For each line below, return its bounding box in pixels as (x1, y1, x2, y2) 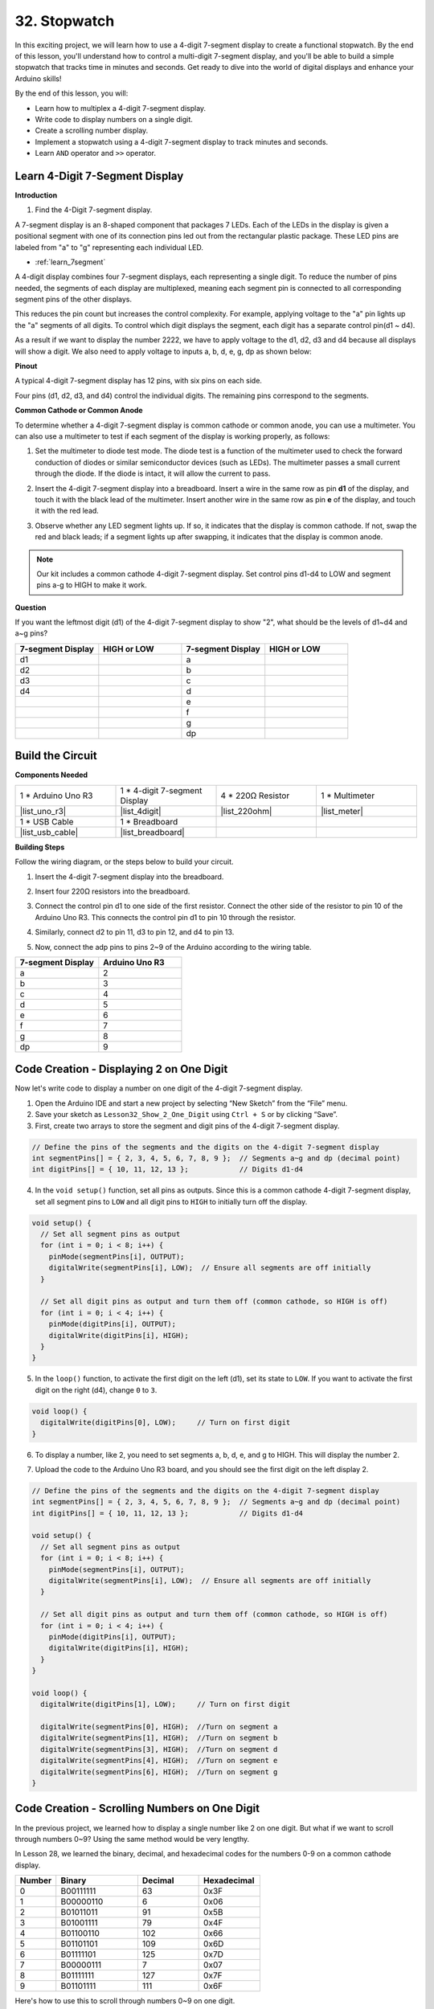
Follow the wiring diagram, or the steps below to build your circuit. (14, 857, 234, 867)
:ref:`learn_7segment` (35, 257, 106, 267)
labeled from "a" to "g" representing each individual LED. (14, 242, 204, 252)
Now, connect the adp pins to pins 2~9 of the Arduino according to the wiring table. (35, 942, 312, 951)
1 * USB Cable (19, 816, 74, 827)
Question (14, 603, 47, 612)
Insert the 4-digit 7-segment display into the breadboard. (35, 872, 224, 882)
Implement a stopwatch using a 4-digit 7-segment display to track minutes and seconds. (35, 137, 329, 146)
